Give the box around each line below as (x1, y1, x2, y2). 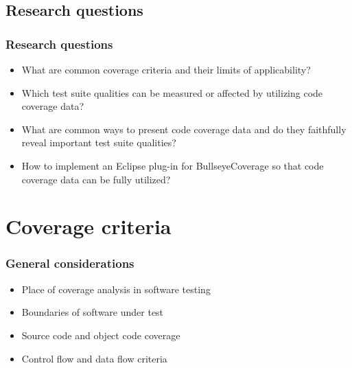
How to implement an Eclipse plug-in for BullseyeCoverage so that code (21, 158, 324, 172)
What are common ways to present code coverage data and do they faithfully (21, 122, 347, 136)
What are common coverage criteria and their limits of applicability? (21, 62, 311, 76)
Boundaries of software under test (21, 305, 164, 319)
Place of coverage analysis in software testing (21, 281, 211, 296)
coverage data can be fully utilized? (21, 172, 171, 186)
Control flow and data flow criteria (21, 351, 167, 365)
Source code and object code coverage (21, 327, 180, 342)
